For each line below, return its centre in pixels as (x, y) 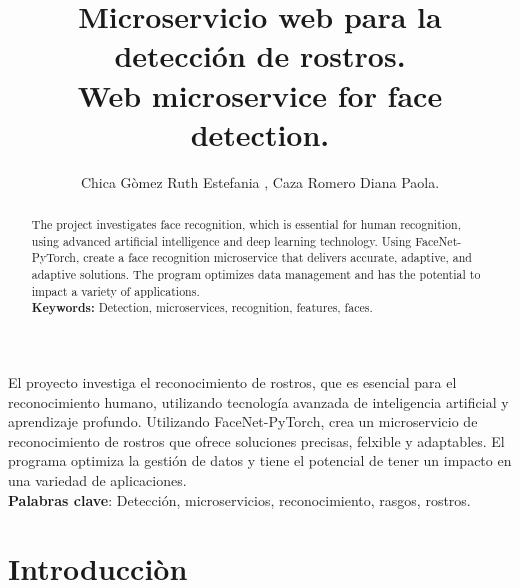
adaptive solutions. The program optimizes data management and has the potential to (256, 274)
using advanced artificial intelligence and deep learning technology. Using (221, 240)
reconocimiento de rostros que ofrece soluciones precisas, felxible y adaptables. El (256, 440)
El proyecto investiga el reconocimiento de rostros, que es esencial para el (232, 382)
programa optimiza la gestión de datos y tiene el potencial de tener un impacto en (260, 460)
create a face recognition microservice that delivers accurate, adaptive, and (277, 257)
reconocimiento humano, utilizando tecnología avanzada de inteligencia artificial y (258, 401)
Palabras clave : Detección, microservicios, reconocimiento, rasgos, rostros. (239, 499)
